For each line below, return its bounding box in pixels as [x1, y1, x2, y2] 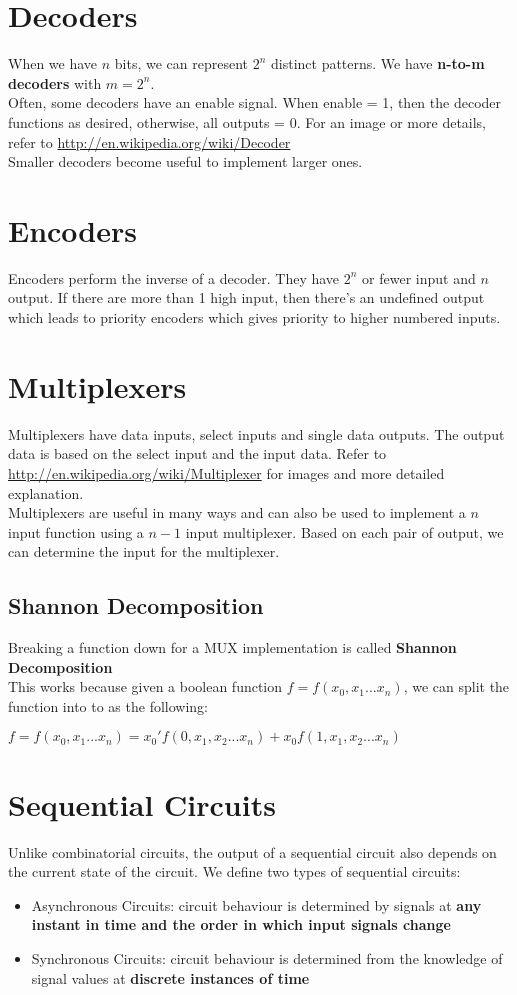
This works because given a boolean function [8, 676, 283, 697]
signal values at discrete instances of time [31, 967, 310, 988]
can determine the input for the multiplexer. [8, 541, 280, 562]
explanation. [8, 482, 84, 503]
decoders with [8, 72, 102, 93]
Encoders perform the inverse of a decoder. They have [8, 267, 340, 288]
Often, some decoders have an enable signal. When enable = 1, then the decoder [8, 92, 502, 113]
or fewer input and [362, 267, 476, 288]
